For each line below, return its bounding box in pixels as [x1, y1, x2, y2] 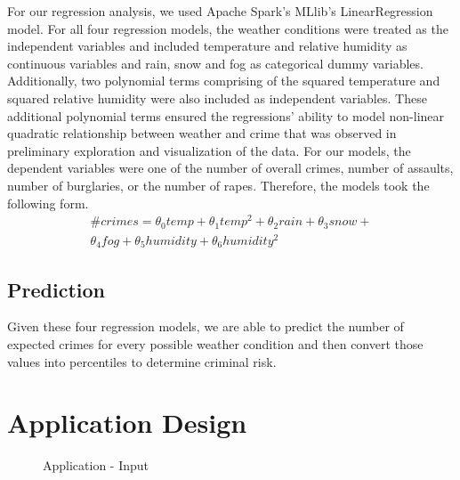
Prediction [7, 275, 105, 303]
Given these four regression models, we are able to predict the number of [7, 317, 404, 336]
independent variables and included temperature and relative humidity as [7, 37, 408, 55]
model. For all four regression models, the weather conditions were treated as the [7, 19, 448, 37]
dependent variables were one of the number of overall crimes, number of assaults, [7, 159, 454, 177]
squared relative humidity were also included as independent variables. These [7, 88, 427, 107]
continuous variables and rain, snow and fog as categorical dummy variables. [7, 53, 424, 72]
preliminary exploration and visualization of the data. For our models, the [7, 141, 411, 159]
